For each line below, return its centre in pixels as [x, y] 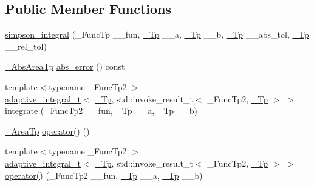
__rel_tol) [26, 46]
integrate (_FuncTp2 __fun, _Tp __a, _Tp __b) [101, 111]
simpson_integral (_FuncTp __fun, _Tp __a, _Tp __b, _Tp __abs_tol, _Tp [157, 34]
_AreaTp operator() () [47, 131]
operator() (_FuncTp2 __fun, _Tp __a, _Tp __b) [104, 175]
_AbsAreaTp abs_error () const [65, 66]
